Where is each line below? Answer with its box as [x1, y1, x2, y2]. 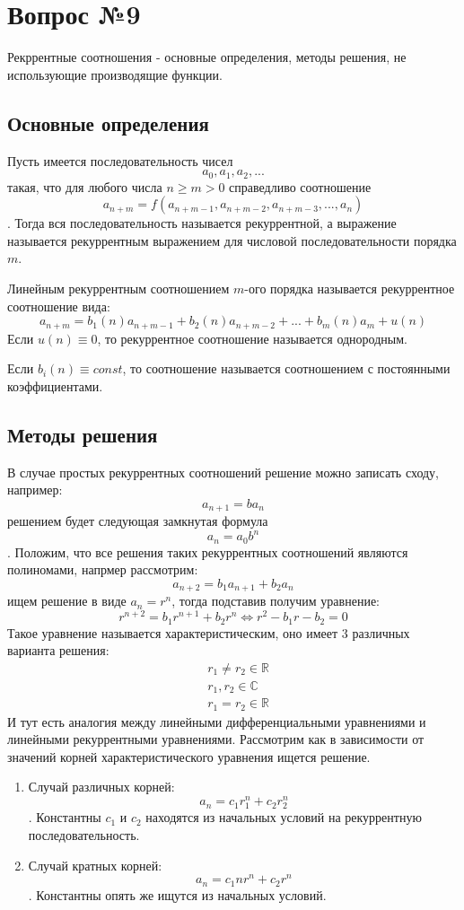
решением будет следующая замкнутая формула [7, 512, 268, 530]
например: [7, 480, 63, 499]
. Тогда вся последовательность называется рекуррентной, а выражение [7, 214, 397, 232]
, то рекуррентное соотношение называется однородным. [97, 328, 407, 347]
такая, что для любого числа [7, 177, 162, 196]
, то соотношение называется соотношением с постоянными [122, 359, 451, 378]
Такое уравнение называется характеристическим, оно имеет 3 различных [7, 623, 410, 642]
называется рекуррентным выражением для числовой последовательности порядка [7, 231, 457, 249]
